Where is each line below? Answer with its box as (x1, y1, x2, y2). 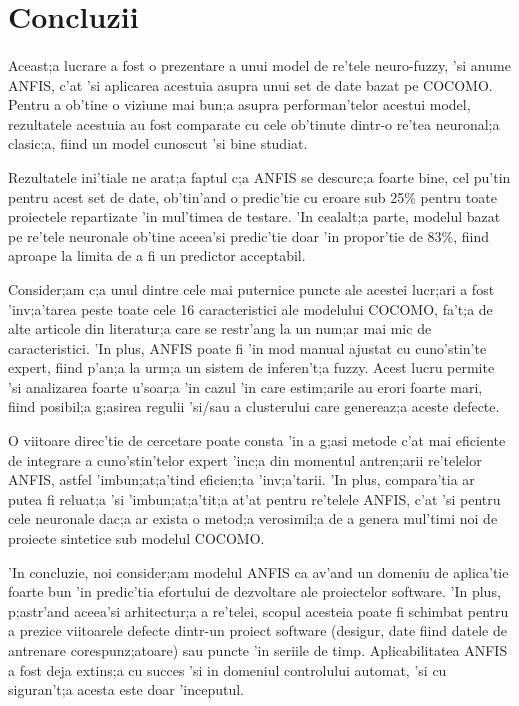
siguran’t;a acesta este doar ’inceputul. (8, 679, 244, 700)
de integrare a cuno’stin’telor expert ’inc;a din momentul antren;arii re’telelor (8, 449, 482, 470)
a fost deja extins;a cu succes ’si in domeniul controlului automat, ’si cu (8, 659, 447, 680)
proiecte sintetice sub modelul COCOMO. (8, 528, 265, 549)
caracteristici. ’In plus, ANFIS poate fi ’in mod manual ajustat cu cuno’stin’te (8, 337, 487, 358)
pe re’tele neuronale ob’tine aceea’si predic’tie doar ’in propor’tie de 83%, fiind (8, 225, 490, 246)
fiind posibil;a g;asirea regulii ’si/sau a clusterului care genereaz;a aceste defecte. (8, 396, 500, 417)
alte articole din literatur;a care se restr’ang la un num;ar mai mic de (8, 318, 432, 339)
